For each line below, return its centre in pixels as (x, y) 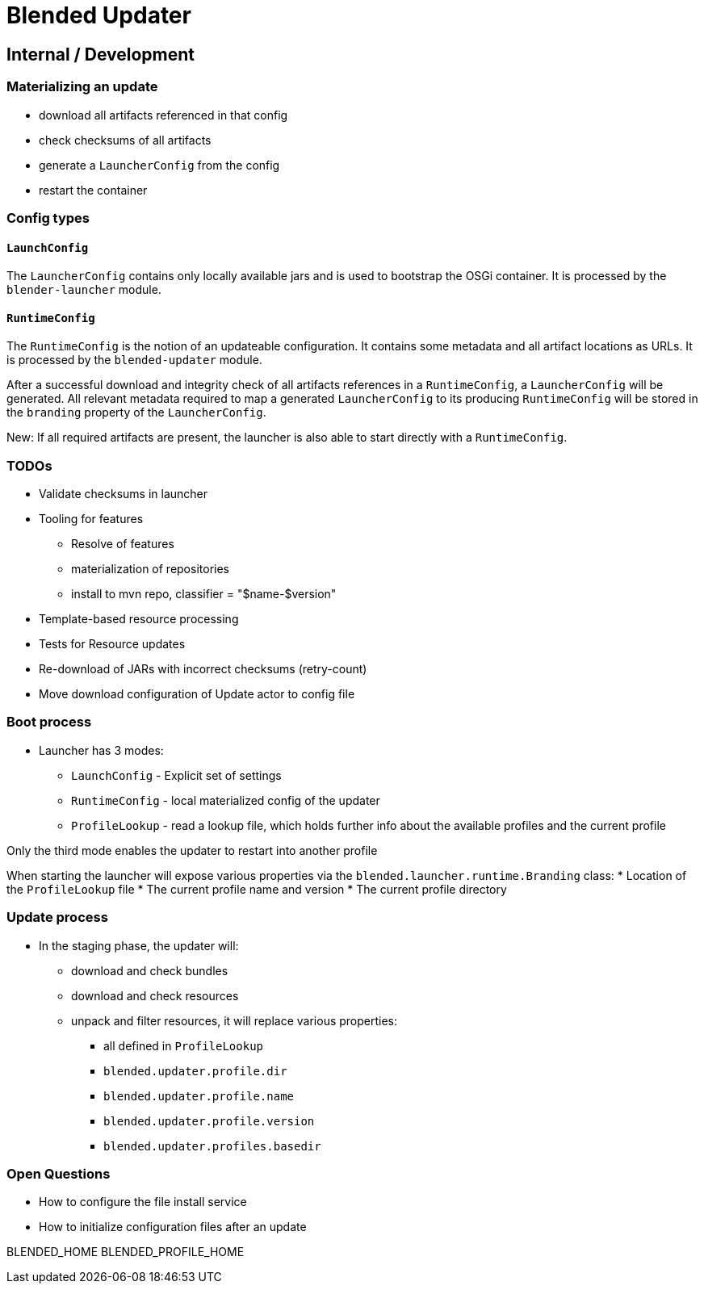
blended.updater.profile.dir (195, 1071)
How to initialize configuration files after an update (173, 1227)
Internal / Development (101, 54)
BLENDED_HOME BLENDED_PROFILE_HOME (126, 1252)
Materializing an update (82, 87)
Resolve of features (123, 544)
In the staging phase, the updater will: (139, 945)
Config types (48, 218)
